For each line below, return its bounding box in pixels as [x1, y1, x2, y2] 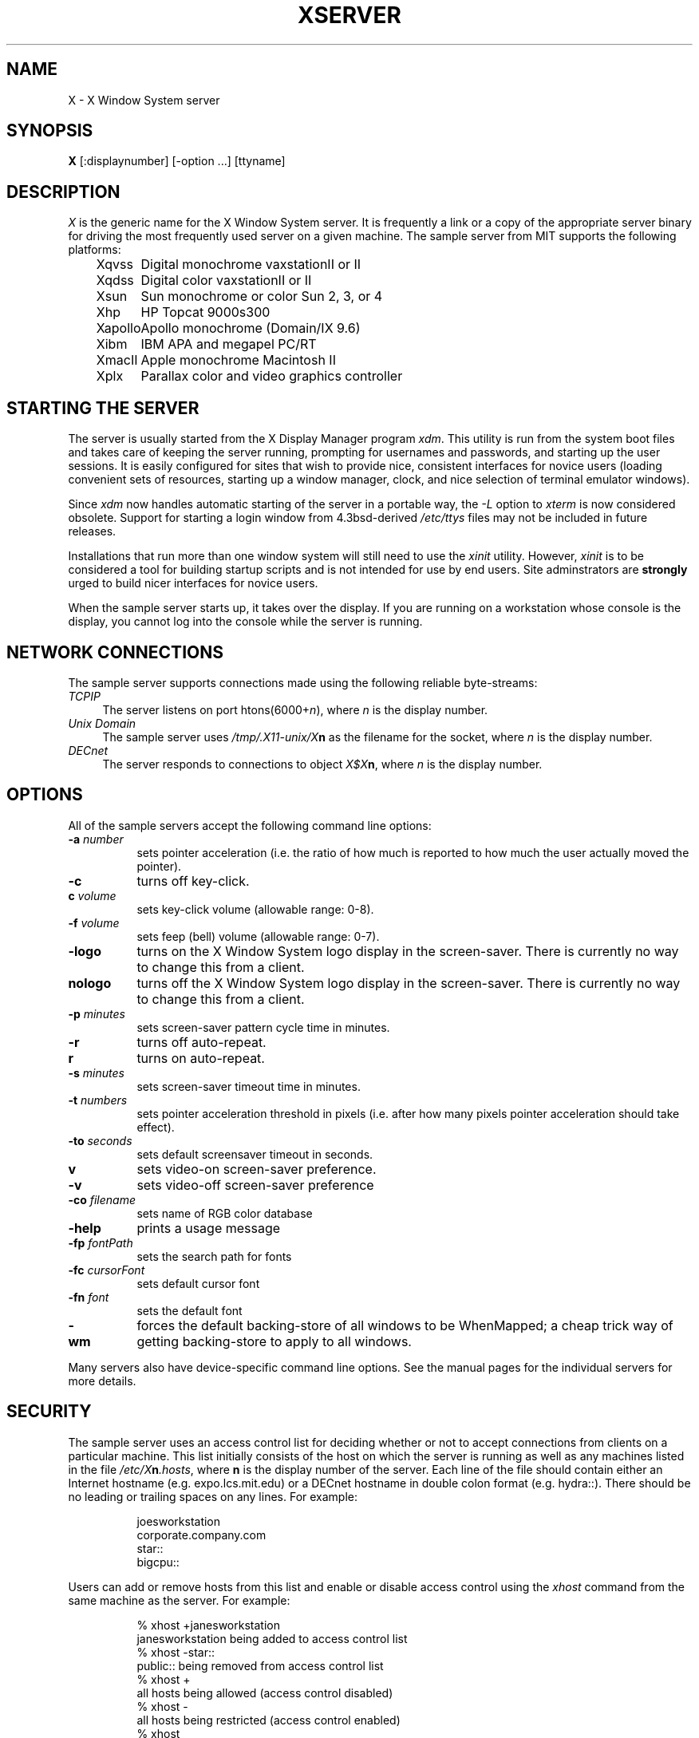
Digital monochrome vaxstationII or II [140, 256, 361, 273]
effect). [136, 1120, 175, 1134]
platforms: [68, 243, 121, 257]
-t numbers [68, 1092, 128, 1107]
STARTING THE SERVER [6, 397, 199, 418]
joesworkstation [136, 1514, 221, 1528]
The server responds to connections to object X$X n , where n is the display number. [102, 756, 543, 771]
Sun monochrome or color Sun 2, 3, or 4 [140, 288, 383, 305]
